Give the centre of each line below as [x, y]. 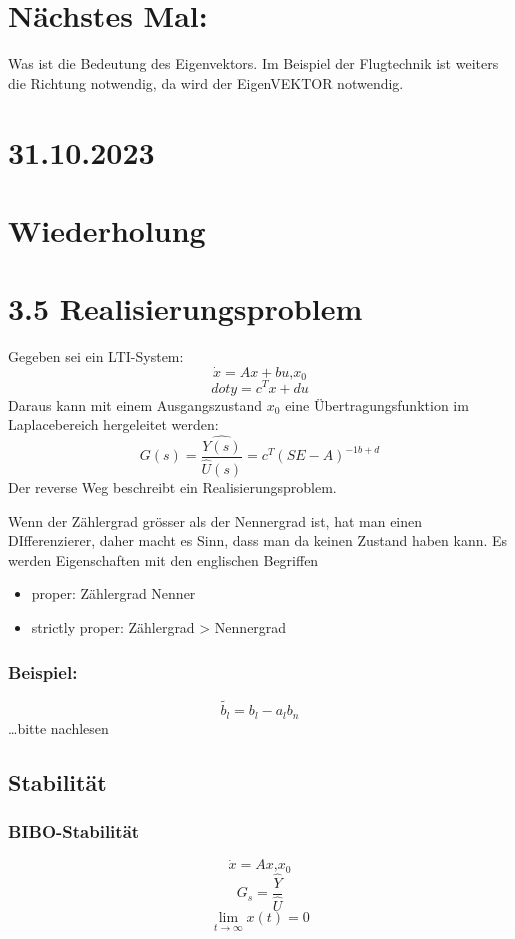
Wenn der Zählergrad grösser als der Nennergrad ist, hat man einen [215, 520]
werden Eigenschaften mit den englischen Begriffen [163, 559]
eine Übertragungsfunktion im [377, 404]
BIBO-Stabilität [74, 830]
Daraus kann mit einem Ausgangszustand [135, 404]
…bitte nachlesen [58, 727]
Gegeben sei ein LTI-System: [96, 356]
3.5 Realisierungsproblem [185, 308]
